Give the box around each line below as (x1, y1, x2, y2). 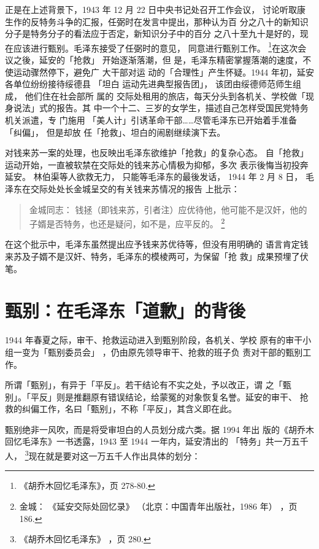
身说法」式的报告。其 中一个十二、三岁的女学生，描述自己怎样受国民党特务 (5, 101, 309, 114)
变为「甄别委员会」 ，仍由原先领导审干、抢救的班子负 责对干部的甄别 (21, 345, 303, 358)
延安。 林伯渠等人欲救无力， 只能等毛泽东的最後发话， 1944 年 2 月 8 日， (5, 170, 303, 183)
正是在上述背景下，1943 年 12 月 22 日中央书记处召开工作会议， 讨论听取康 (5, 3, 306, 15)
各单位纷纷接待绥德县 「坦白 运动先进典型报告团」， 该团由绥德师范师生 (5, 77, 293, 90)
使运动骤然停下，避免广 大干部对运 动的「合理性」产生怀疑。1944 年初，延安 (5, 65, 314, 78)
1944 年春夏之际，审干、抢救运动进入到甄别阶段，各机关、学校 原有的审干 (5, 333, 303, 346)
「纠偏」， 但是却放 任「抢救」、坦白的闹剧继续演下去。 (5, 125, 226, 138)
